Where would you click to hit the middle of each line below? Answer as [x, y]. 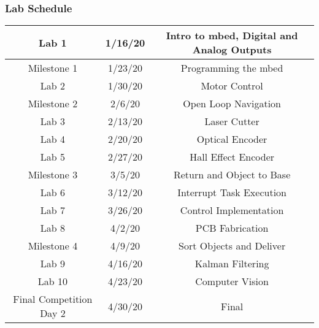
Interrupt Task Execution [232, 193]
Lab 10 [53, 281]
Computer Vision [232, 281]
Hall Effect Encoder [232, 157]
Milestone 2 [53, 104]
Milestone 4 [53, 246]
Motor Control [232, 86]
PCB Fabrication [232, 228]
